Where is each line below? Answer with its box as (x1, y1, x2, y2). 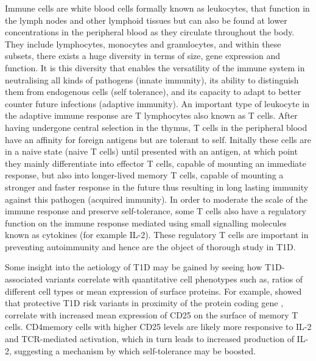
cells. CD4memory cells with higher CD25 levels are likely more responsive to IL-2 (5, 320, 312, 333)
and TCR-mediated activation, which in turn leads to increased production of (5, 332, 294, 345)
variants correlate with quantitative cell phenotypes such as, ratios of (45, 273, 303, 286)
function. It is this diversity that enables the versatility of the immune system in (5, 61, 305, 74)
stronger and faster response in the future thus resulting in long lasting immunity (5, 180, 309, 193)
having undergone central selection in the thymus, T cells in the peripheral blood (5, 121, 307, 133)
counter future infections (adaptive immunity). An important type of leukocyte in (5, 97, 309, 110)
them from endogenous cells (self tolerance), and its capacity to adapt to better (5, 85, 301, 98)
